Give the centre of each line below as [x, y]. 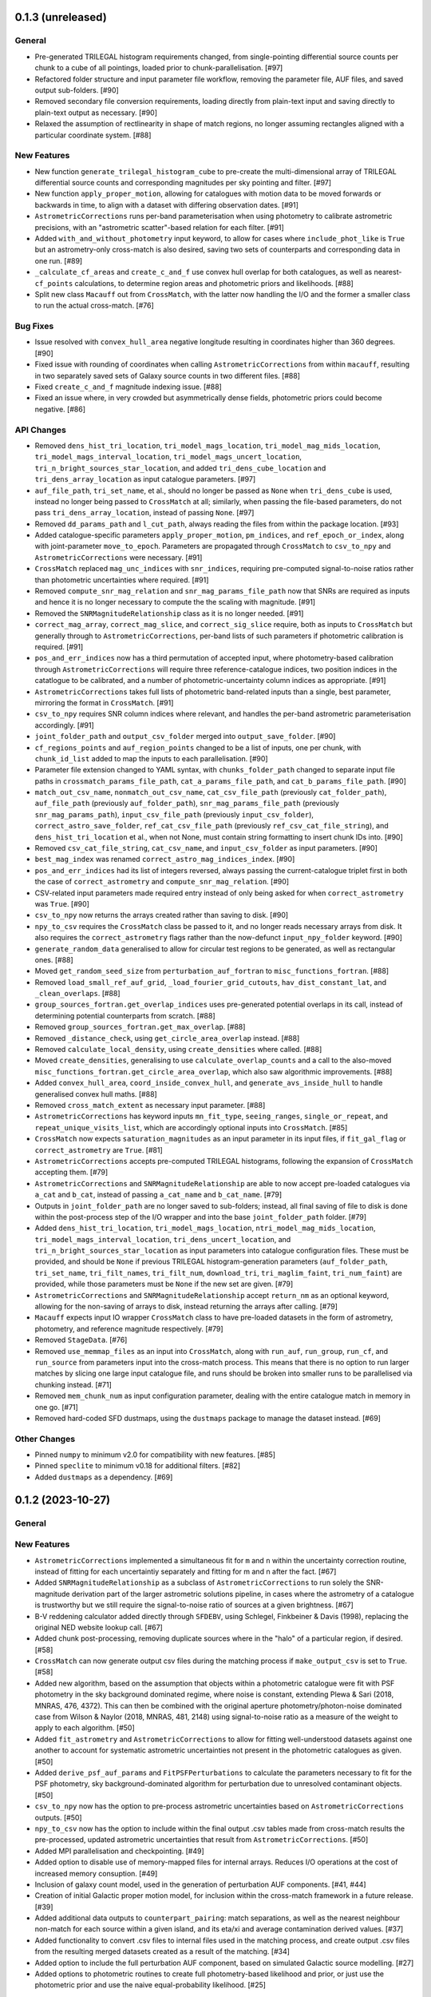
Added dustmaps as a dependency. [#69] [104, 1477]
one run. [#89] [59, 260]
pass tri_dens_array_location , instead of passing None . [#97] [144, 513]
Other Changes [45, 1439]
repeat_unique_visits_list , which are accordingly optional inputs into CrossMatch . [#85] [191, 1127]
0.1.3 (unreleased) [61, 17]
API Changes [41, 430]
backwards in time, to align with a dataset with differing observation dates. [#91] [167, 204]
